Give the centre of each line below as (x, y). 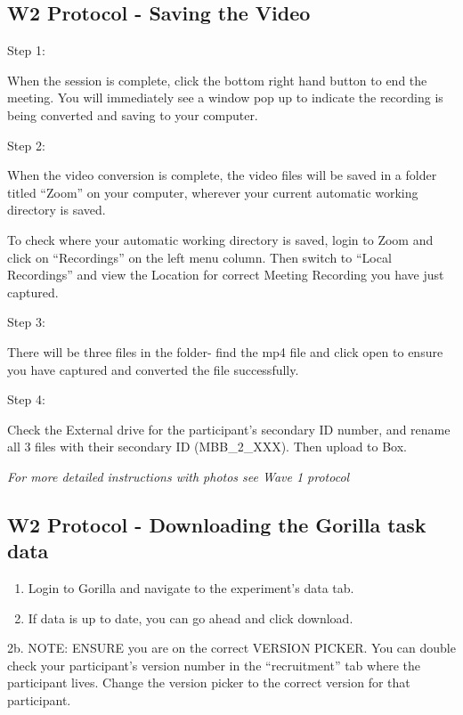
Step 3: (26, 322)
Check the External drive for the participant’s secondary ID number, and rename (229, 429)
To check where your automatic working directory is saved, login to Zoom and (220, 239)
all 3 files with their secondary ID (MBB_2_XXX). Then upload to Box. (207, 447)
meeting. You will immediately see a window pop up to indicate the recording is (225, 97)
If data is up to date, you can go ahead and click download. (191, 617)
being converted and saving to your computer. (133, 114)
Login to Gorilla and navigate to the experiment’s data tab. (191, 588)
